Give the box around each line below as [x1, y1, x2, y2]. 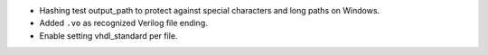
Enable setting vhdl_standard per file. [39, 30, 178, 41]
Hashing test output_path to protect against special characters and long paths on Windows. [39, 5, 380, 15]
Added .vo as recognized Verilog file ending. [39, 18, 208, 29]
